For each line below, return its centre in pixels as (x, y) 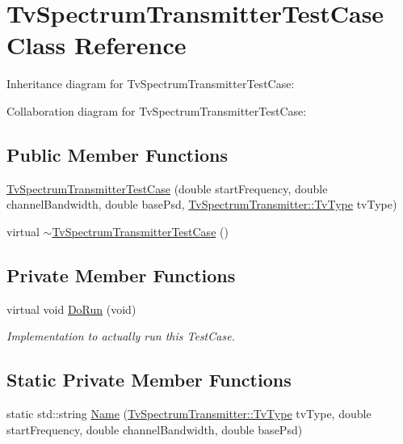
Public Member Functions (117, 154)
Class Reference (97, 45)
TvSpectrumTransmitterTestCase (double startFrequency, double (167, 188)
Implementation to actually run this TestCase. (121, 336)
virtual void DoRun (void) (71, 309)
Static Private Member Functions (149, 380)
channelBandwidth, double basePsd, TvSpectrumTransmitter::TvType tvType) (202, 204)
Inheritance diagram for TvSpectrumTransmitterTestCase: (151, 84)
